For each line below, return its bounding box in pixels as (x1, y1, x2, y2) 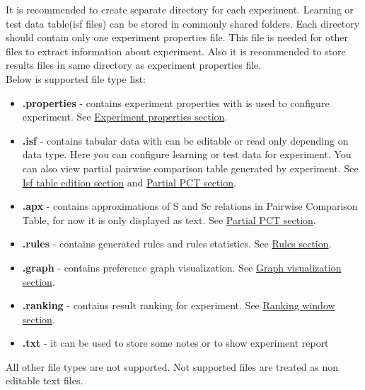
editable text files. (6, 373, 83, 388)
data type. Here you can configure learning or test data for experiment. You (22, 147, 352, 162)
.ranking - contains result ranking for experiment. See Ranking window (22, 298, 335, 313)
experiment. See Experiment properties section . (22, 109, 228, 124)
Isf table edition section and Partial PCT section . (22, 174, 236, 189)
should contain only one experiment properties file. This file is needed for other (6, 30, 348, 45)
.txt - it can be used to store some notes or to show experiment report (22, 335, 329, 350)
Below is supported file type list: (6, 71, 146, 86)
